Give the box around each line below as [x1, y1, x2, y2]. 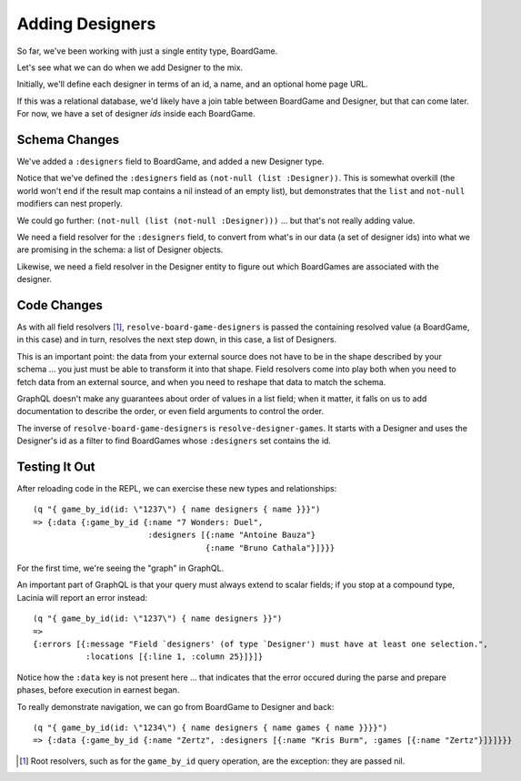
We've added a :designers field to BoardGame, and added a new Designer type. [16, 156, 325, 167]
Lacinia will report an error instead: [16, 592, 147, 603]
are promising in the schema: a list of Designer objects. [16, 244, 224, 255]
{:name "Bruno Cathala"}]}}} [205, 543, 336, 553]
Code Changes [16, 297, 104, 313]
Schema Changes [16, 132, 120, 147]
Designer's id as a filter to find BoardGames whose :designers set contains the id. [16, 435, 332, 446]
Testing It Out [16, 459, 95, 474]
